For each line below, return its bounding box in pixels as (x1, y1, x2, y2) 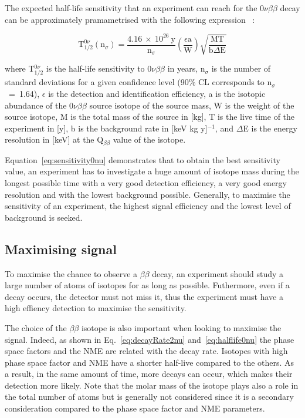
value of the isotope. (113, 133, 186, 146)
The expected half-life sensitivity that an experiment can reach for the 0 (5, 2, 265, 14)
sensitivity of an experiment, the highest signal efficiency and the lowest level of (5, 200, 291, 212)
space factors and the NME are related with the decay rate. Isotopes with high (5, 345, 288, 357)
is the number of (211, 62, 271, 75)
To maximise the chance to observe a (5, 267, 138, 279)
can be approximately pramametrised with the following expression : (5, 13, 255, 25)
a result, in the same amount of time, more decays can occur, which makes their (5, 368, 293, 380)
